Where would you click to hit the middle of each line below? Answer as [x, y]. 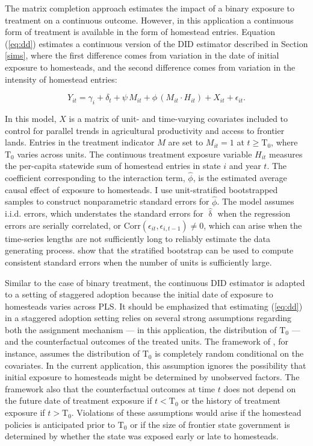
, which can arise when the [253, 225]
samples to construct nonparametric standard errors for [107, 201]
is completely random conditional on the [229, 353]
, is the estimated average [240, 178]
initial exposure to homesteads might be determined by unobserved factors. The [152, 377]
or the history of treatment [231, 400]
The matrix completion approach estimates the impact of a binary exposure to [150, 8]
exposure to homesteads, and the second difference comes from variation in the [150, 67]
